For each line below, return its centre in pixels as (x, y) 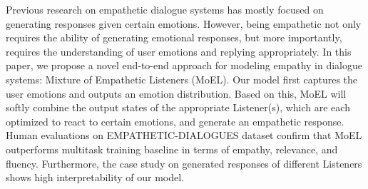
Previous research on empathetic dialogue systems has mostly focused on (165, 9)
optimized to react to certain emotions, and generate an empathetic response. (175, 121)
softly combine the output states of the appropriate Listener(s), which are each (178, 107)
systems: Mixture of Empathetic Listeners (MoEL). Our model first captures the (182, 79)
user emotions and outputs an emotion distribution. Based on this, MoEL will (176, 93)
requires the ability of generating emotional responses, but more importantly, (174, 37)
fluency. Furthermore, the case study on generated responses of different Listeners (184, 163)
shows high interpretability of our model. (95, 177)
